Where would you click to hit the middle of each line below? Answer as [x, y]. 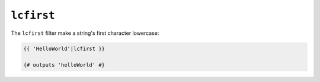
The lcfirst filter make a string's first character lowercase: [85, 33]
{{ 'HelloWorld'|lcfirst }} [64, 48]
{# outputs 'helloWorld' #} [64, 65]
